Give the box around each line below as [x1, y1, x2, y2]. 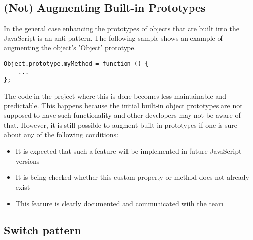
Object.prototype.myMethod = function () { [4, 60, 149, 67]
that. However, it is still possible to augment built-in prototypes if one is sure [4, 119, 237, 130]
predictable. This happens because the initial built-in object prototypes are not [4, 100, 243, 110]
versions [15, 155, 40, 166]
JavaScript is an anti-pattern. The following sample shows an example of [4, 33, 223, 43]
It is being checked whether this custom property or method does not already [15, 172, 249, 182]
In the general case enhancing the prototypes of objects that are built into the [4, 23, 239, 34]
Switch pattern [4, 222, 81, 238]
